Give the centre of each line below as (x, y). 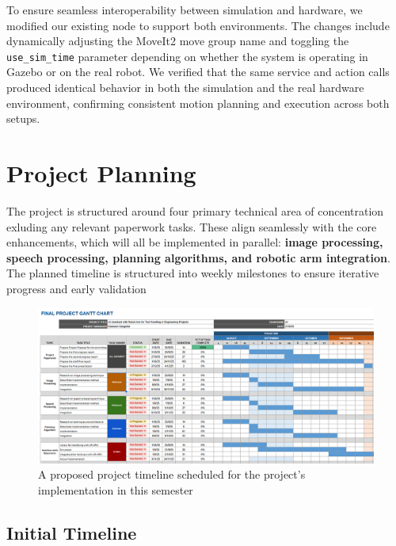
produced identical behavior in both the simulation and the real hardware (185, 88)
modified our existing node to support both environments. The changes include (198, 25)
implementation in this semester (116, 489)
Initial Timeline (72, 532)
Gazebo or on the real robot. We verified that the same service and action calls (198, 72)
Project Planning (101, 173)
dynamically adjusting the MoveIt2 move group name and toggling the (178, 41)
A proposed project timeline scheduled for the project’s (172, 474)
